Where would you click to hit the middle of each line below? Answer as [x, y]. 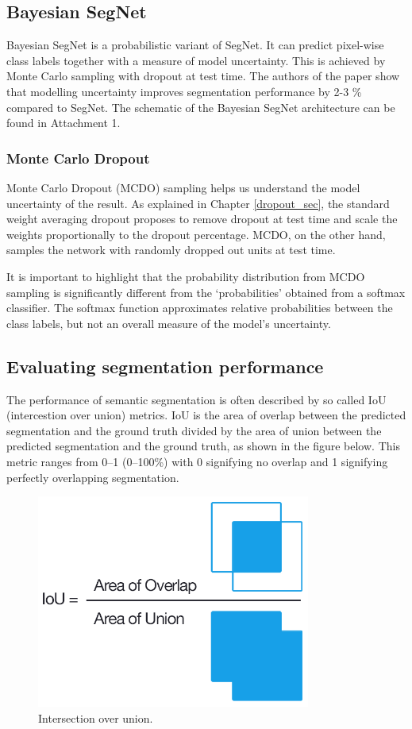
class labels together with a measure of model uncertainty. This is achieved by [196, 60]
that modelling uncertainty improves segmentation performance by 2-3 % [184, 91]
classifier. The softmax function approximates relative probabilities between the [200, 308]
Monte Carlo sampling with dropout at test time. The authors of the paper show [203, 76]
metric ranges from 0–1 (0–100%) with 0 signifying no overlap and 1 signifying [197, 461]
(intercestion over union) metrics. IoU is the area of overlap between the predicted [206, 415]
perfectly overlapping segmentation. [93, 477]
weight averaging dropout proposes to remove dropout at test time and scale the [202, 219]
